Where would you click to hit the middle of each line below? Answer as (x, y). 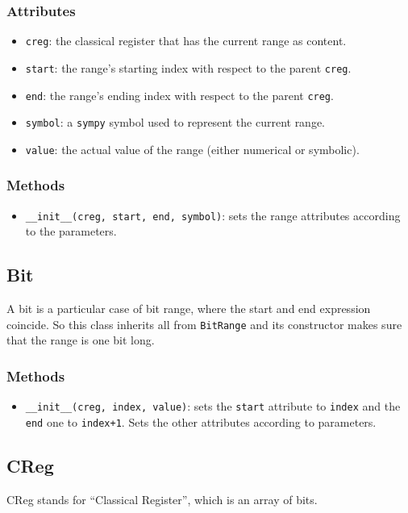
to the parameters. (71, 231)
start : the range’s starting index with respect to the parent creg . (188, 67)
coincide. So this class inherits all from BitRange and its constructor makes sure (204, 324)
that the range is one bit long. (81, 340)
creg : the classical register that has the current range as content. (186, 41)
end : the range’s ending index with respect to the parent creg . (179, 95)
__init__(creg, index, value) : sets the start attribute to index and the (213, 406)
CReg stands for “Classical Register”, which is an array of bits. (162, 499)
